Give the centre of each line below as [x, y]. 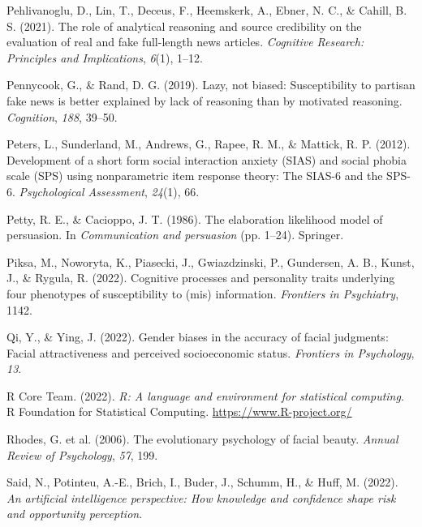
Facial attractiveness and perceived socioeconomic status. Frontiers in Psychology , [211, 352]
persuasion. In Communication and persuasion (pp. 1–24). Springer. [175, 235]
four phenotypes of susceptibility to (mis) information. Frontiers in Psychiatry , [203, 293]
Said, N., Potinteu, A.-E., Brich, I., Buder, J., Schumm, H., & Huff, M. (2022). [202, 482]
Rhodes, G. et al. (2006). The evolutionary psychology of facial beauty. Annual [202, 439]
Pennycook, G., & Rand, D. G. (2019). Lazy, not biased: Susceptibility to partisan [211, 85]
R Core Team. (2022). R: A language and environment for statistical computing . [205, 395]
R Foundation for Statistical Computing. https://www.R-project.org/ [179, 411]
